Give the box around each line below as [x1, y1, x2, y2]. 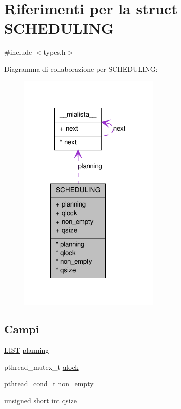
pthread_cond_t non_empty [4, 378, 94, 389]
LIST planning [4, 345, 49, 355]
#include [4, 47, 32, 57]
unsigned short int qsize [4, 395, 77, 406]
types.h [43, 47, 66, 57]
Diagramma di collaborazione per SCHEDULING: [4, 63, 158, 74]
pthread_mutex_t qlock [4, 361, 79, 372]
